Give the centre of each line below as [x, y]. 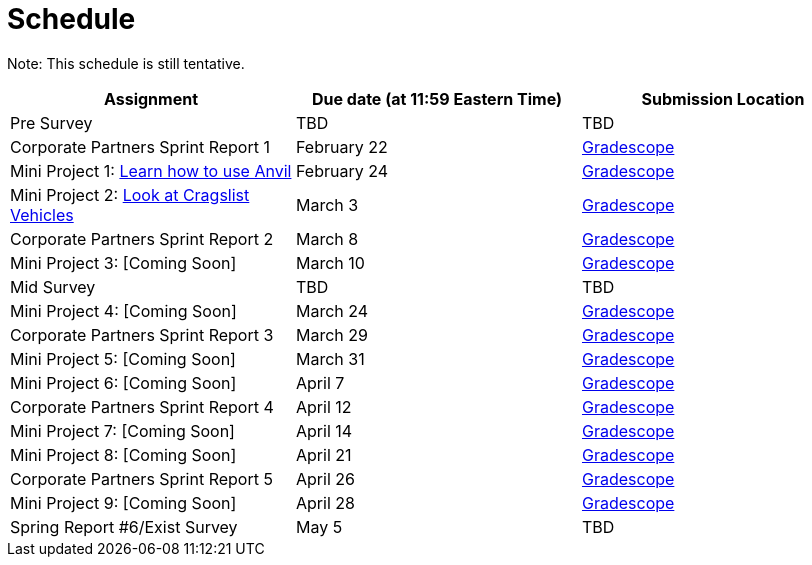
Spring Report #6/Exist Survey [124, 526]
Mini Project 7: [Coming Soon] [122, 430]
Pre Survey [51, 122]
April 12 [323, 406]
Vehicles [42, 214]
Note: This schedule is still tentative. [126, 63]
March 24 [332, 310]
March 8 [327, 238]
